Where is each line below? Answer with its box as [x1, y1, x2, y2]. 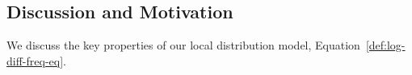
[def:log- [365, 37, 406, 53]
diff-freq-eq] [6, 52, 64, 69]
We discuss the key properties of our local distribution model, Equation [6, 37, 360, 53]
